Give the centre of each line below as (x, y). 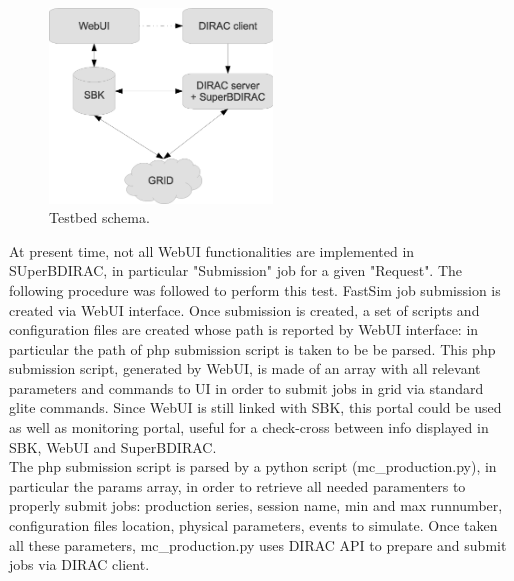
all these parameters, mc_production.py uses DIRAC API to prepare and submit (258, 544)
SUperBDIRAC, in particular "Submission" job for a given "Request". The (236, 270)
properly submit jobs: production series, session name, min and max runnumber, (256, 505)
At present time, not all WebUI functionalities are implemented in (212, 250)
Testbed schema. (99, 217)
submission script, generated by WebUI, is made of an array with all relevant (245, 368)
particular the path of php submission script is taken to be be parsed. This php (252, 348)
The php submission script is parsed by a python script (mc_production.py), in (253, 466)
